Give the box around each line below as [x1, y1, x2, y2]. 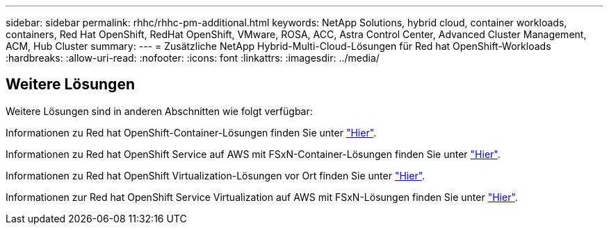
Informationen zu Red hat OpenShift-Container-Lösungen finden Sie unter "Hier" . [6, 126, 377, 139]
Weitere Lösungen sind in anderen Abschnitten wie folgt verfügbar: [6, 105, 313, 117]
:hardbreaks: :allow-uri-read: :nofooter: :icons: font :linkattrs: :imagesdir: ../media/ [6, 52, 380, 64]
